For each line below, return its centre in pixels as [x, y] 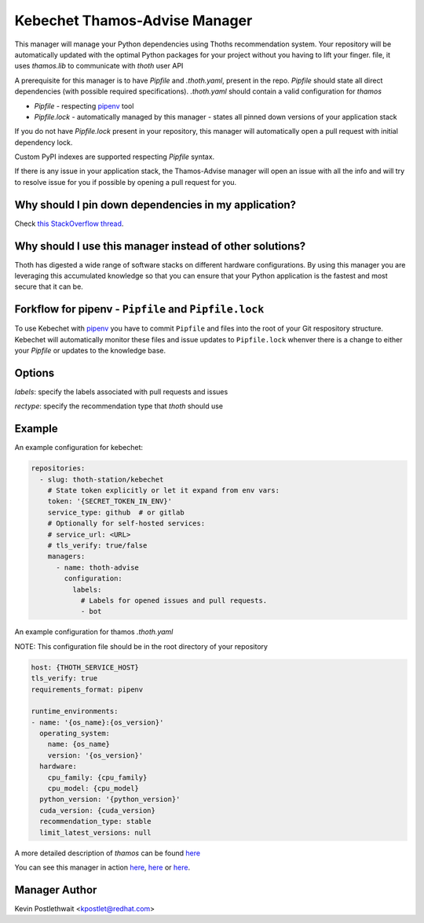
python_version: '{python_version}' [110, 799]
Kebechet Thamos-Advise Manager [133, 20]
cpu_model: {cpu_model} [93, 788]
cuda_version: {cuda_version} [98, 810]
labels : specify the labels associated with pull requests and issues [121, 392]
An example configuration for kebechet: [79, 448]
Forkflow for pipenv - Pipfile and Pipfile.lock [139, 310]
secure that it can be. [49, 286]
